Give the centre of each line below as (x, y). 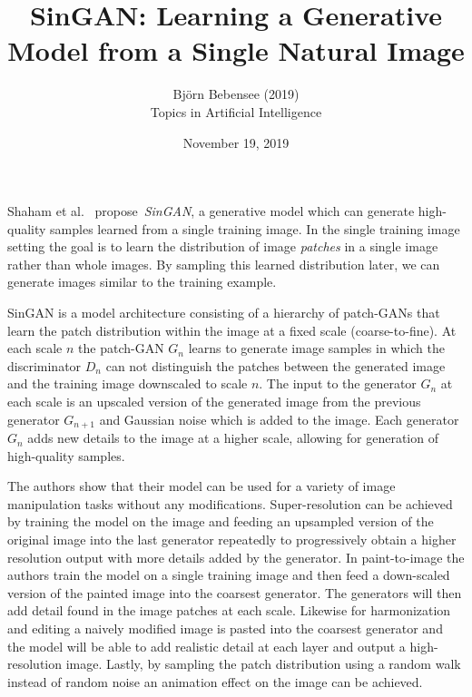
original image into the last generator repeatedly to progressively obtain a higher (232, 540)
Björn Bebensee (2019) (236, 94)
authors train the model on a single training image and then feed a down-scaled (229, 575)
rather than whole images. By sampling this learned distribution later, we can (224, 264)
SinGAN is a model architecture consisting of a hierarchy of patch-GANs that (224, 313)
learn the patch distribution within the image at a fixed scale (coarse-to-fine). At (232, 330)
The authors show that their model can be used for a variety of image (202, 486)
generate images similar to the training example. (142, 282)
